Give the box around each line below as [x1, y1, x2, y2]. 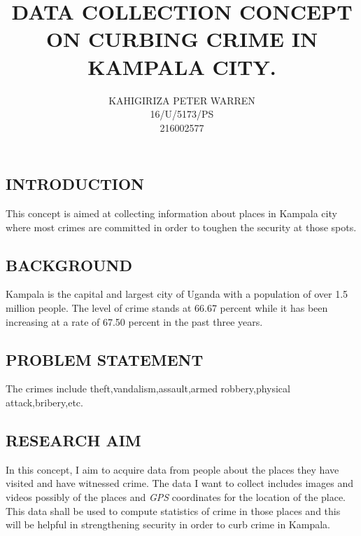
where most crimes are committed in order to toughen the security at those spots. [6, 219, 357, 234]
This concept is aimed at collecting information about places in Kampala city [6, 206, 337, 221]
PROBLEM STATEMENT [6, 348, 204, 370]
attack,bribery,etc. [6, 395, 83, 410]
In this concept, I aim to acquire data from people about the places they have [6, 462, 339, 476]
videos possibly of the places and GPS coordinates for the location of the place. [6, 490, 346, 504]
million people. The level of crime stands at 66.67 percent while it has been [6, 301, 328, 315]
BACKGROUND [6, 254, 133, 275]
